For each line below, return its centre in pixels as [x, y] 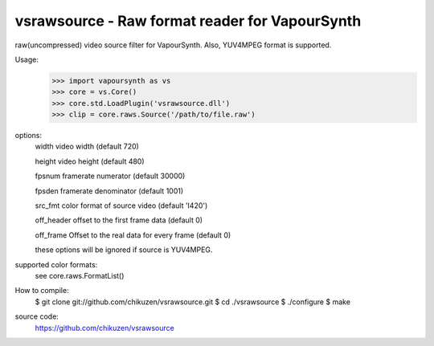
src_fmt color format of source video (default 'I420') [121, 206]
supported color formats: [56, 264]
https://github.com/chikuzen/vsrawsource [104, 328]
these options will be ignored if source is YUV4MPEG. [124, 250]
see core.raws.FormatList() [80, 275]
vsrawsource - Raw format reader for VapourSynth [188, 21]
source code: [37, 316]
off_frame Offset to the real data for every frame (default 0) [133, 235]
